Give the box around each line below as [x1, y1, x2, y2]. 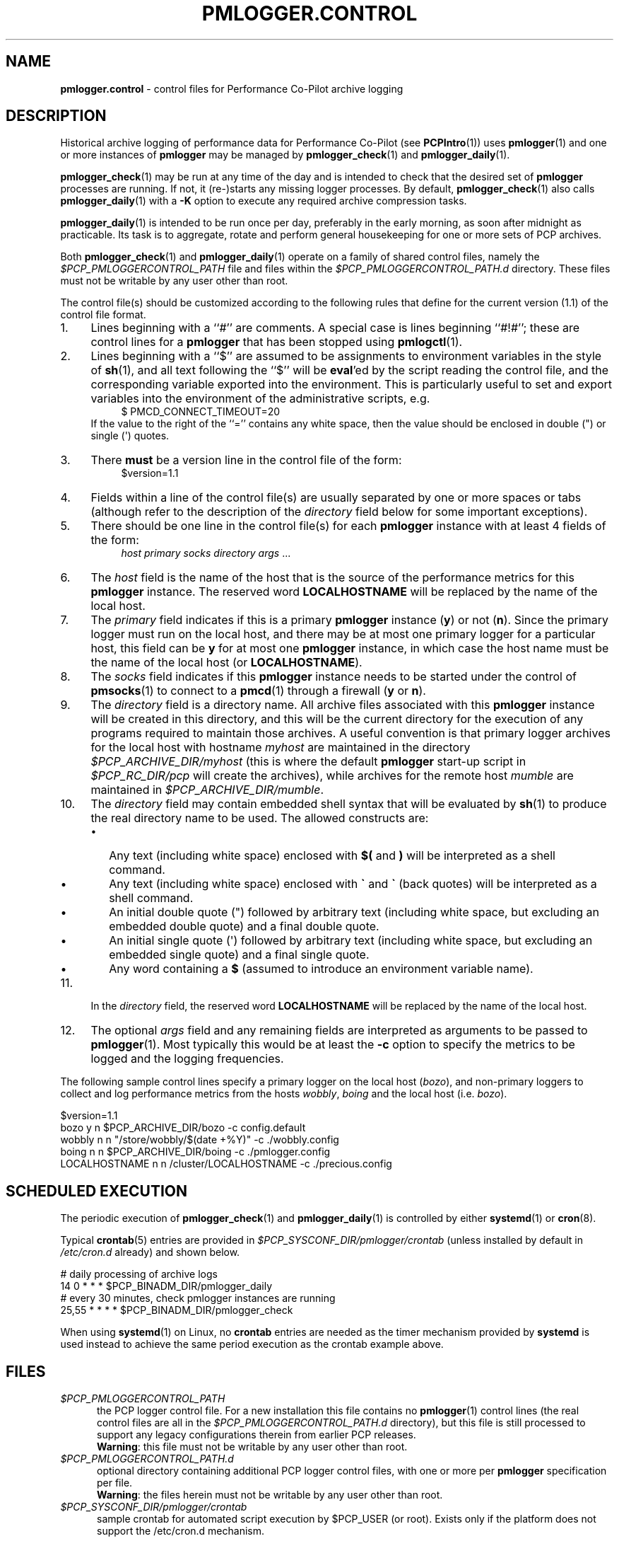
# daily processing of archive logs [60, 1268, 218, 1281]
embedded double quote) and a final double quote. [109, 919, 379, 934]
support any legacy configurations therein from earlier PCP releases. [97, 1429, 416, 1441]
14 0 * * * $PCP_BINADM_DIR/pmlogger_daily [60, 1280, 273, 1293]
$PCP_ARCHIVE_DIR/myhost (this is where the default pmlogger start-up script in [90, 754, 526, 769]
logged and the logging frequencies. [90, 1051, 284, 1066]
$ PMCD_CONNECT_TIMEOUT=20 [121, 405, 281, 418]
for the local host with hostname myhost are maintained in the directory [90, 740, 471, 755]
